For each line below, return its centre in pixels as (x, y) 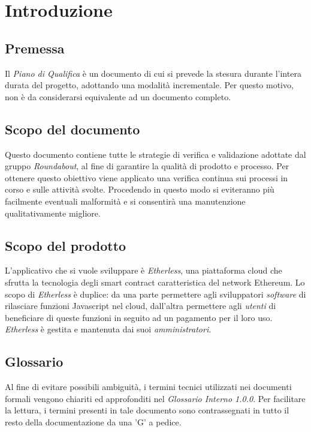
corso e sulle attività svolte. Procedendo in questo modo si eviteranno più (140, 189)
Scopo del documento (73, 129)
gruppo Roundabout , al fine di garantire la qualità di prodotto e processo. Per (147, 166)
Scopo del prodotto (66, 245)
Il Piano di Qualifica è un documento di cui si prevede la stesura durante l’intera (153, 73)
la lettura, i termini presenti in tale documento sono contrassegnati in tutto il (147, 410)
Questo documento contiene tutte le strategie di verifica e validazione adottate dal (155, 154)
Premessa (35, 48)
